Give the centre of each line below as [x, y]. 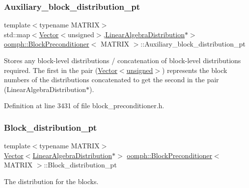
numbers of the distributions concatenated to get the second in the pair [111, 80]
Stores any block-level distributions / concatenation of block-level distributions [123, 60]
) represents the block [195, 70]
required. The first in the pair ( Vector [61, 70]
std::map [17, 34]
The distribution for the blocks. [51, 181]
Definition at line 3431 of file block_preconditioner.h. [84, 106]
